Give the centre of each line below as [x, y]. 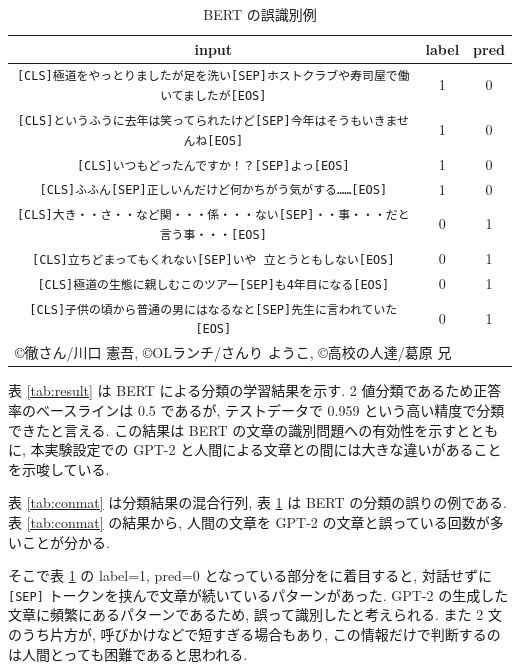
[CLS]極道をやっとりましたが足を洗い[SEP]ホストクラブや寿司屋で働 [213, 76]
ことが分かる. [65, 541]
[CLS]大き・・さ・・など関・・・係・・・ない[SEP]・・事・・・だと [213, 215]
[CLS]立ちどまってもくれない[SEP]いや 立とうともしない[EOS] [213, 259]
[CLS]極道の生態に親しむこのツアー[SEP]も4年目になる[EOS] [213, 284]
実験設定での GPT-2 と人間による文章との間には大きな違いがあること [273, 449]
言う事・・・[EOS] [213, 235]
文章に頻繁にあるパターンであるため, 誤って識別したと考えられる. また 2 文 [255, 614]
